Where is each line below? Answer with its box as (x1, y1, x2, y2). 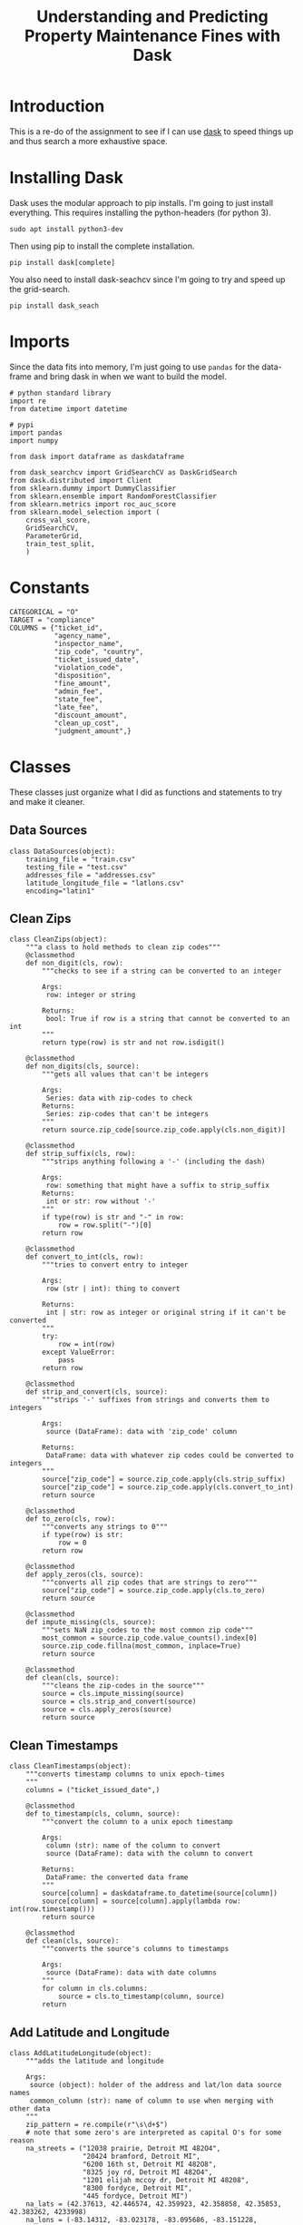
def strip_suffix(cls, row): (25, 1150, 136, 1159)
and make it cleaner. (9, 796, 85, 807)
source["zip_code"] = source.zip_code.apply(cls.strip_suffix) (42, 1475, 286, 1485)
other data (9, 2103, 51, 2113)
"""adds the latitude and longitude (25, 2056, 165, 2065)
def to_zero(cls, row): (25, 1514, 116, 1524)
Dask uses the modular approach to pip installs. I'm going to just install (9, 197, 274, 208)
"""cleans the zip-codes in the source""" (42, 1681, 205, 1691)
